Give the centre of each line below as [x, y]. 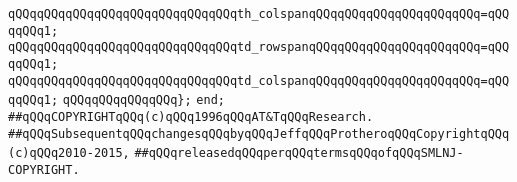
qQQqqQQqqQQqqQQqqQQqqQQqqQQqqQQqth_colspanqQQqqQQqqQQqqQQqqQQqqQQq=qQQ [259, 14]
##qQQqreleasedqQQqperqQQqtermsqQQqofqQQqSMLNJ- [299, 153]
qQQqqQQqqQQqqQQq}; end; [143, 100]
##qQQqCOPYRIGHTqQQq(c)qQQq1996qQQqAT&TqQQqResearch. [191, 116]
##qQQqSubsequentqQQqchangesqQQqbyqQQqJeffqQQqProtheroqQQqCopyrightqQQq [259, 133]
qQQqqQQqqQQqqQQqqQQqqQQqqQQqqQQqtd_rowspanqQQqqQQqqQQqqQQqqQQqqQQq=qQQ [259, 47]
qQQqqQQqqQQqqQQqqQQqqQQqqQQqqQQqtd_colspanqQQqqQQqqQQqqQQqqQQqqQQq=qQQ [259, 80]
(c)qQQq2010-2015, [69, 153]
